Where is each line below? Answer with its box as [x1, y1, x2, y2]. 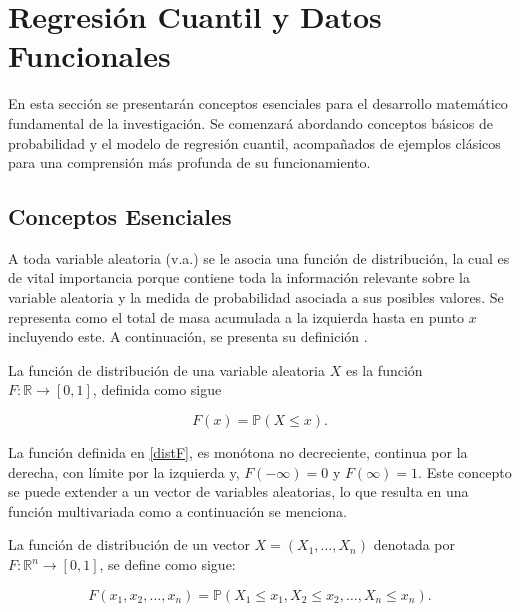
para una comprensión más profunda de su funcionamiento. [8, 152, 371, 173]
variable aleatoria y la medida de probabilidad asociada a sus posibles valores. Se [8, 287, 504, 308]
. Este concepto [418, 461, 512, 482]
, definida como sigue [92, 379, 222, 400]
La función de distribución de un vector [8, 534, 250, 555]
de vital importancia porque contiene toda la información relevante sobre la [8, 267, 470, 288]
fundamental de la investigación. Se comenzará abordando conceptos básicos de [8, 112, 493, 133]
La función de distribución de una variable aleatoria [8, 359, 325, 380]
